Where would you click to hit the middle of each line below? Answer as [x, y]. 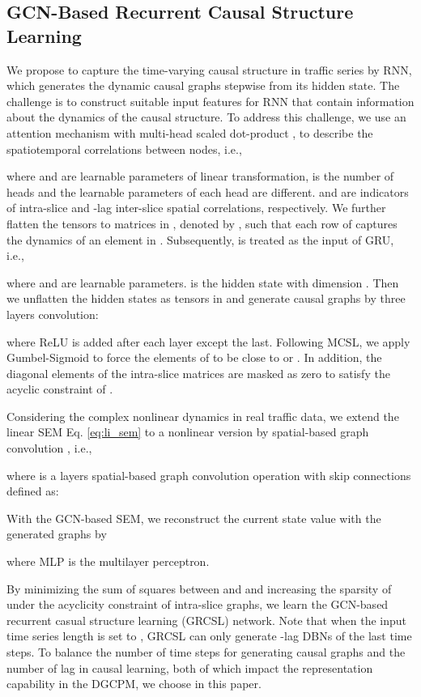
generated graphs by [57, 534]
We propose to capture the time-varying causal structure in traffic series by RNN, [209, 69]
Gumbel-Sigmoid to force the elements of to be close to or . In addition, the [194, 357]
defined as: [33, 491]
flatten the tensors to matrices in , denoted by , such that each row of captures [202, 223]
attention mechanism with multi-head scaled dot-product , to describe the [190, 132]
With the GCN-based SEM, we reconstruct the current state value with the [194, 518]
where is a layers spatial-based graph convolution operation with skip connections [209, 475]
